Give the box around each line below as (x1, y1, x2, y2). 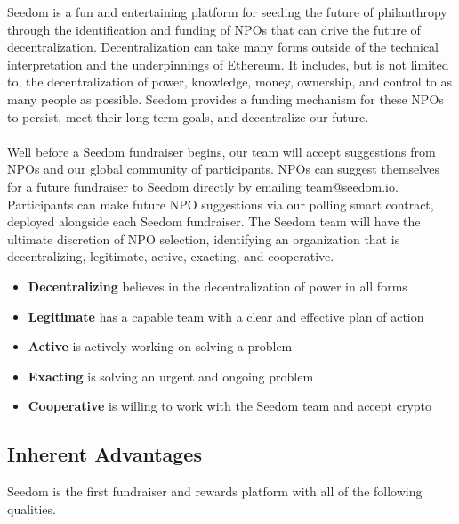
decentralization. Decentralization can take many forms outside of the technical (7, 37, 439, 56)
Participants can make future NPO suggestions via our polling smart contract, (7, 194, 434, 213)
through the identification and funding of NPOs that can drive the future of (7, 20, 421, 38)
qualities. (7, 499, 56, 518)
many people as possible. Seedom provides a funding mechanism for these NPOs (7, 89, 444, 108)
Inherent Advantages (7, 440, 202, 468)
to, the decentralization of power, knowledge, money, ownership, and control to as (7, 72, 453, 91)
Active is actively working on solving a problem (28, 337, 293, 356)
